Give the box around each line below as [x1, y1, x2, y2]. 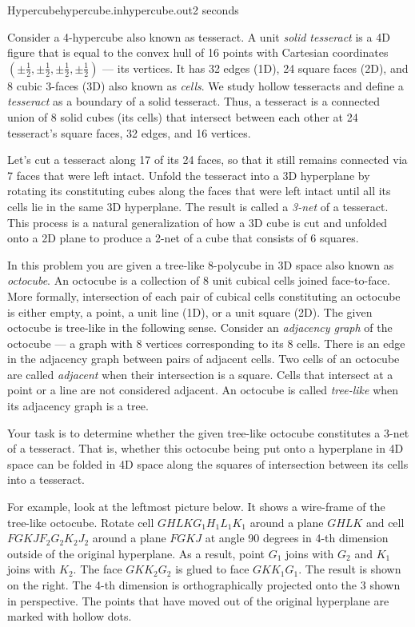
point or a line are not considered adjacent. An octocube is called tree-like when [7, 381, 399, 398]
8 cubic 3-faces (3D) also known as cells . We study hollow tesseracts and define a [7, 77, 404, 94]
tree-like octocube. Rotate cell [7, 513, 154, 530]
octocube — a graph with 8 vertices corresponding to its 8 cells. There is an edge [7, 334, 405, 351]
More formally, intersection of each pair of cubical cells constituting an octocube [7, 287, 401, 304]
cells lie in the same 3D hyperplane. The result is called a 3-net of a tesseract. [7, 198, 389, 214]
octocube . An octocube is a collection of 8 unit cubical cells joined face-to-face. [7, 272, 390, 289]
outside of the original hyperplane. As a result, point [7, 545, 265, 561]
